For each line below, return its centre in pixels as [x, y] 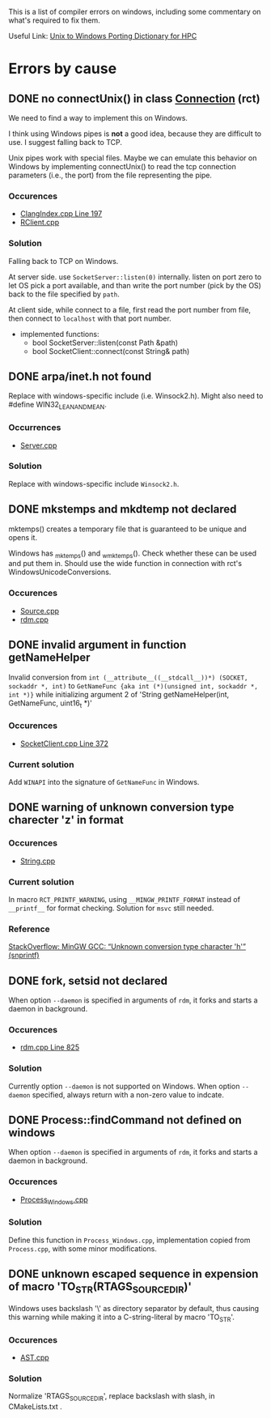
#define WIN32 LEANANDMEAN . [57, 406]
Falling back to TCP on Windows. [64, 261]
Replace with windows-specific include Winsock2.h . [94, 483]
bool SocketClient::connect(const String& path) [111, 351]
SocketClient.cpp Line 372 [64, 743]
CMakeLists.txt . [35, 1406]
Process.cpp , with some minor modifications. [83, 1248]
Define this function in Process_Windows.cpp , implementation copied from [129, 1240]
